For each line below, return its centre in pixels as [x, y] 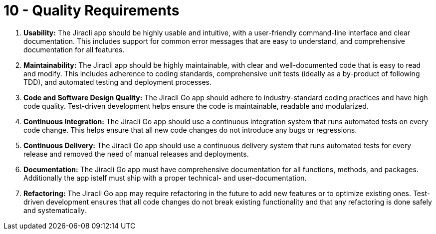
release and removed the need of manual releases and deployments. [136, 154]
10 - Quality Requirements [92, 10]
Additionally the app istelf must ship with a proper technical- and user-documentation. [165, 178]
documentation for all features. [74, 49]
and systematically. [55, 210]
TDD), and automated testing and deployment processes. [118, 82]
